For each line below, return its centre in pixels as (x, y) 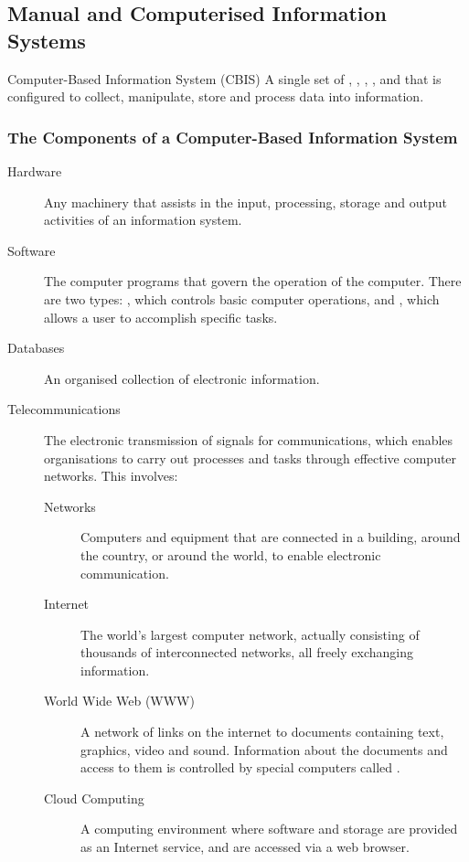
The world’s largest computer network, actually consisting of (250, 634)
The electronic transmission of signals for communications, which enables (249, 439)
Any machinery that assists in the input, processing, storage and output (245, 202)
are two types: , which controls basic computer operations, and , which (242, 298)
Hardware (35, 171)
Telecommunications (64, 409)
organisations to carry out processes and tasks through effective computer (250, 458)
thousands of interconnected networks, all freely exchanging (247, 652)
